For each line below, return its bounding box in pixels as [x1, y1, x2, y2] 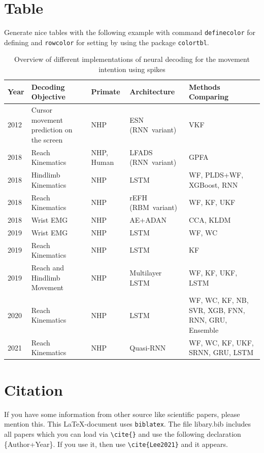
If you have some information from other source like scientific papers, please [4, 408, 240, 419]
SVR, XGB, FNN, [188, 304, 245, 315]
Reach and [31, 262, 64, 273]
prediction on [31, 124, 73, 135]
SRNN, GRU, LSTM [188, 347, 254, 358]
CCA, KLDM [188, 215, 231, 225]
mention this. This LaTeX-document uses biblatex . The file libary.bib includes [4, 419, 251, 429]
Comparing [188, 91, 228, 102]
